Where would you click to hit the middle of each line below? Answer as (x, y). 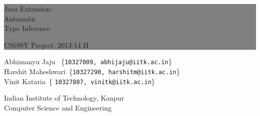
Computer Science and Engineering (58, 107)
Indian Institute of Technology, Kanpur (64, 98)
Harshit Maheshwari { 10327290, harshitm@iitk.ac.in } (92, 71)
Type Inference (27, 28)
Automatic (20, 18)
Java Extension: (28, 8)
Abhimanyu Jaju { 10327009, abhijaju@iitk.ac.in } (88, 61)
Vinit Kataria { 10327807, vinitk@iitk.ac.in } (79, 81)
